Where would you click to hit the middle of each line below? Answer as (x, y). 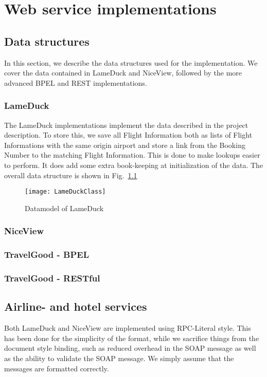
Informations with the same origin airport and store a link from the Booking (125, 145)
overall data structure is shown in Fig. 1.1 (71, 175)
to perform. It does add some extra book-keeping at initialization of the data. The (134, 165)
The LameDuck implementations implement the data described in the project (126, 125)
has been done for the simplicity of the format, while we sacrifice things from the (132, 338)
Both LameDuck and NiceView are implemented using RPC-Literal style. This (128, 328)
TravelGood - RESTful (52, 278)
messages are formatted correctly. (57, 368)
